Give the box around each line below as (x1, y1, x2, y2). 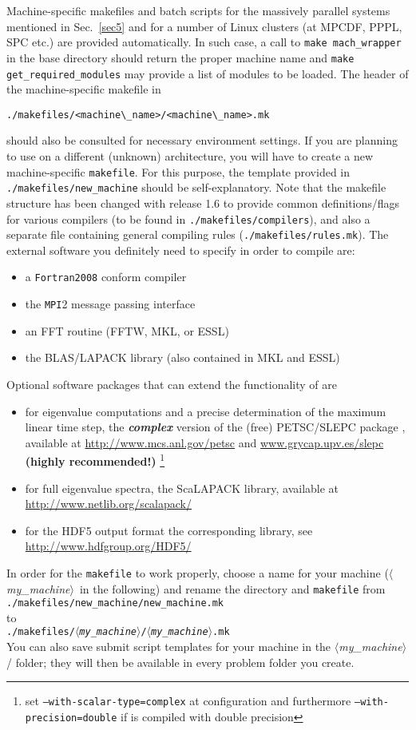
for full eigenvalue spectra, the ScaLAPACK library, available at (25, 479, 339, 496)
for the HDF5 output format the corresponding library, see (25, 522, 313, 538)
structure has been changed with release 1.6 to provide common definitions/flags (6, 194, 400, 211)
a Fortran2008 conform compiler (25, 268, 187, 285)
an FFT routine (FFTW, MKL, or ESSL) (25, 322, 229, 339)
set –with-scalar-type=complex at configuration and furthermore (25, 692, 351, 709)
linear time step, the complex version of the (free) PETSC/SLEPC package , (25, 419, 406, 435)
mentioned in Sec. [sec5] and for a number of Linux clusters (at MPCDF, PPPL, (6, 18, 402, 34)
